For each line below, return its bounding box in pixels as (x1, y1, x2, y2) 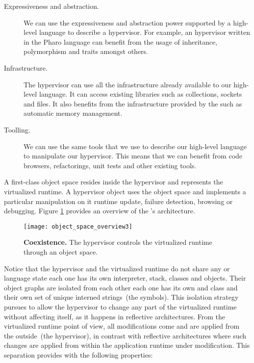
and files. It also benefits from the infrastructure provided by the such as (24, 98, 242, 108)
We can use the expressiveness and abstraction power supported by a (24, 17, 231, 27)
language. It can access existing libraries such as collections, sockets (39, 89, 242, 99)
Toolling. (4, 124, 30, 134)
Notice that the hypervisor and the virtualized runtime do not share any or (4, 263, 230, 273)
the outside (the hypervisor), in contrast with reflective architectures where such (4, 330, 247, 340)
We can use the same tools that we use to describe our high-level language (24, 141, 247, 151)
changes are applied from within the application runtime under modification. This (4, 340, 250, 350)
